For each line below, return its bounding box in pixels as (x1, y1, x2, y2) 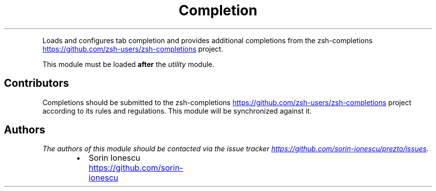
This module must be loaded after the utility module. (42, 60, 215, 68)
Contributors (4, 77, 69, 90)
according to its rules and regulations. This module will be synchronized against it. (42, 106, 312, 115)
